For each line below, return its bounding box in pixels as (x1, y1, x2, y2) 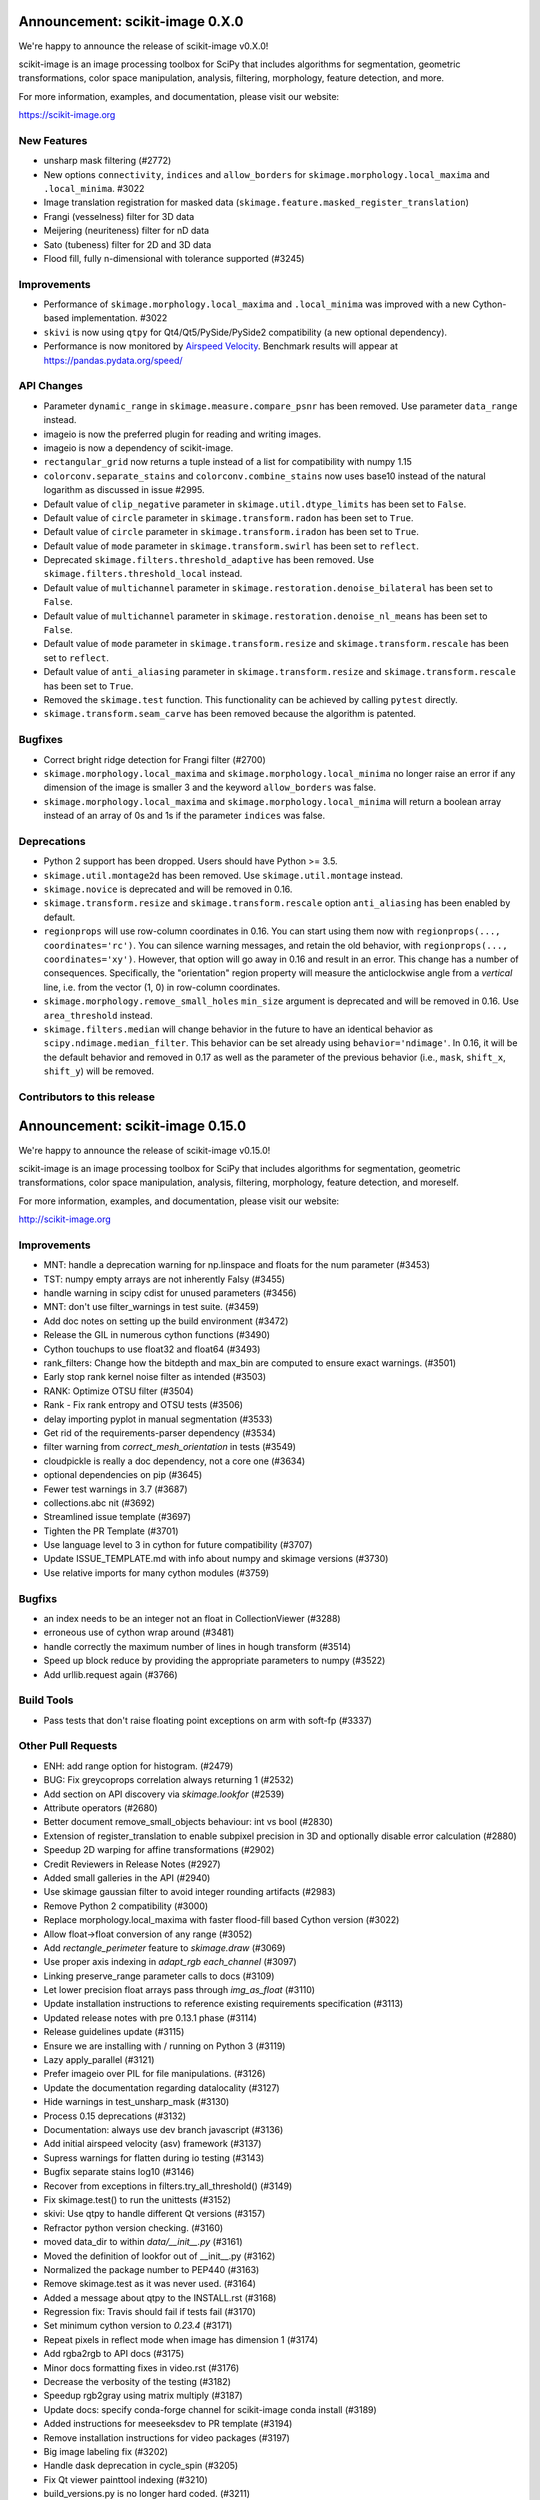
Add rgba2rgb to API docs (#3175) (43, 2348, 185, 2360)
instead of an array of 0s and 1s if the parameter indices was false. (43, 810, 325, 822)
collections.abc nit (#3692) (43, 1496, 155, 1509)
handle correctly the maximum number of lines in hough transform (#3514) (43, 1640, 352, 1652)
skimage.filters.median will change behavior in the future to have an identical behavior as (43, 1023, 434, 1035)
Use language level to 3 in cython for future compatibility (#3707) (43, 1539, 313, 1551)
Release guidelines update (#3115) (43, 2026, 185, 2038)
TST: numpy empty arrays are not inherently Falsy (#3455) (43, 1273, 285, 1285)
